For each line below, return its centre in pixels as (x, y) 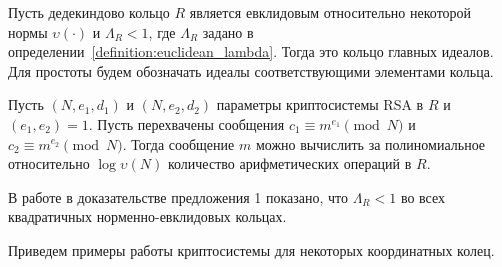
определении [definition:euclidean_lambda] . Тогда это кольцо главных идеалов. (251, 51)
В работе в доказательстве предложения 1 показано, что (178, 196)
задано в (228, 31)
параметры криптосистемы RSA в (320, 104)
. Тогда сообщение (178, 143)
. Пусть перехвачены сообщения (186, 123)
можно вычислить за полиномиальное (370, 143)
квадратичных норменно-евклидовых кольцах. (147, 216)
